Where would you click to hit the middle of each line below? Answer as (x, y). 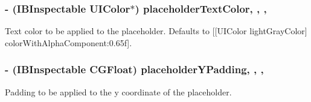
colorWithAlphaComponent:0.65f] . (69, 42)
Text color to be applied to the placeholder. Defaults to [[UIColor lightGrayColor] (156, 31)
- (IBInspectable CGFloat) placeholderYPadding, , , (134, 69)
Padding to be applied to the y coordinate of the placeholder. (118, 91)
